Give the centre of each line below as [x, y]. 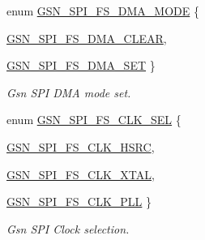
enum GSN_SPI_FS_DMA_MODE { [103, 11]
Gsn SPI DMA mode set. [69, 92]
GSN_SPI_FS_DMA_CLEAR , [87, 38]
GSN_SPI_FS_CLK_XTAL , [81, 174]
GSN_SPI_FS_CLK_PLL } [79, 201]
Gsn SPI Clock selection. [68, 228]
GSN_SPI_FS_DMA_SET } [81, 65]
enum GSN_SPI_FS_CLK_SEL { [94, 120]
